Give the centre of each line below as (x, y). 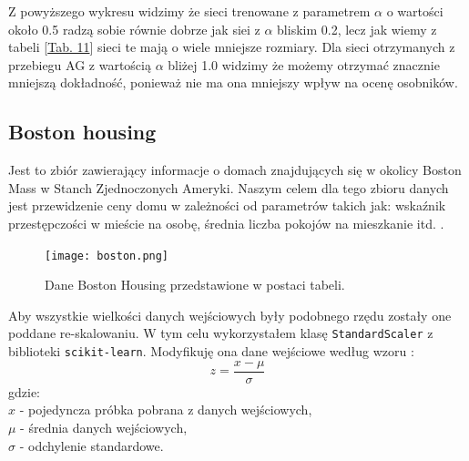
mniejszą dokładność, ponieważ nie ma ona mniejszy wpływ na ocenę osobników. (233, 82)
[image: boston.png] (107, 256)
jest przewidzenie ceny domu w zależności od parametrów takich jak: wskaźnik (227, 205)
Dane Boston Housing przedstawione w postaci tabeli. (195, 285)
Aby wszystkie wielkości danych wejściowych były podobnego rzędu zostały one (230, 315)
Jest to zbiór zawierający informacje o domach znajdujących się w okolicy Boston (235, 170)
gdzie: (24, 391)
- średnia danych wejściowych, (104, 427)
